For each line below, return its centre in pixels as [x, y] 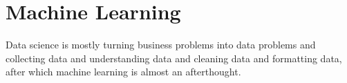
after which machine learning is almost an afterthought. [123, 72]
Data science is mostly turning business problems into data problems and [161, 45]
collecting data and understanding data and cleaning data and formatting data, [174, 58]
